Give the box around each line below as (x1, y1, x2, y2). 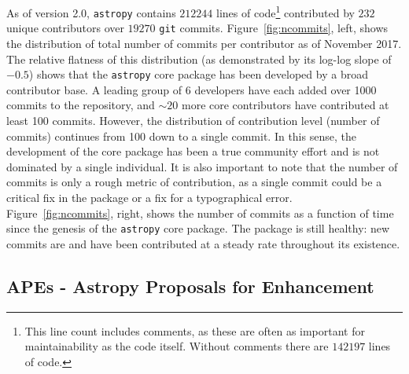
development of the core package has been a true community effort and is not (6, 143, 380, 159)
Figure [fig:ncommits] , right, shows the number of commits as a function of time (6, 204, 394, 221)
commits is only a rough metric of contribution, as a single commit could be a (6, 174, 382, 190)
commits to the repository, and (6, 97, 155, 113)
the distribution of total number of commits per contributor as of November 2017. (6, 35, 402, 51)
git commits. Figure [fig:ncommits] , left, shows (159, 20, 389, 36)
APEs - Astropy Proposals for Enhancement (6, 273, 374, 298)
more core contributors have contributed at (182, 97, 389, 113)
